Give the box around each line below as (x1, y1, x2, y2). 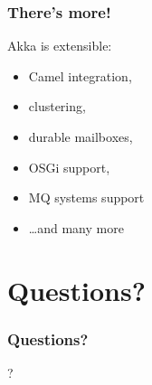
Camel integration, (28, 66, 132, 85)
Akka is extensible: (7, 36, 112, 55)
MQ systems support (28, 188, 145, 207)
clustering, (28, 97, 86, 116)
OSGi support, (28, 157, 110, 176)
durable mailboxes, (28, 127, 133, 146)
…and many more (28, 218, 124, 237)
